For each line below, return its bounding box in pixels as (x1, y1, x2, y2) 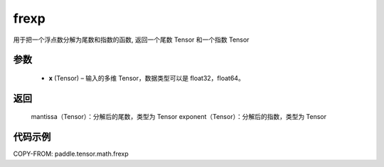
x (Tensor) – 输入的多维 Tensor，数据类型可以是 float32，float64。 (48, 74, 245, 82)
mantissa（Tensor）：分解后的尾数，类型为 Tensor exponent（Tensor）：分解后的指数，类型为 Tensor (31, 113, 327, 121)
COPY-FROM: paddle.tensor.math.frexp (13, 149, 129, 159)
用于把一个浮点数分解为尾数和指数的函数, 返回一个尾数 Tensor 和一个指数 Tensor (13, 35, 250, 44)
